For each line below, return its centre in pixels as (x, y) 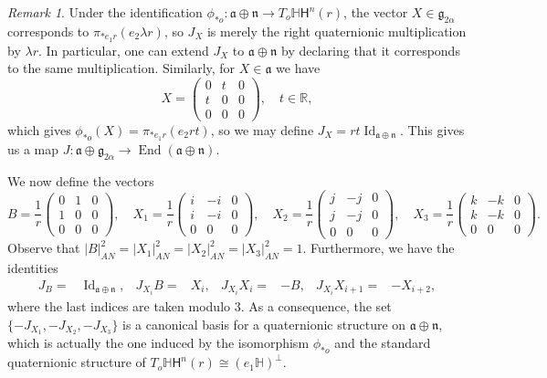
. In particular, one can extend (123, 50)
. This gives (432, 130)
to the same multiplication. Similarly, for (121, 68)
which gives (39, 130)
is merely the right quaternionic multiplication (337, 31)
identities (33, 268)
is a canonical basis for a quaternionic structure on (264, 324)
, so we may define (262, 130)
